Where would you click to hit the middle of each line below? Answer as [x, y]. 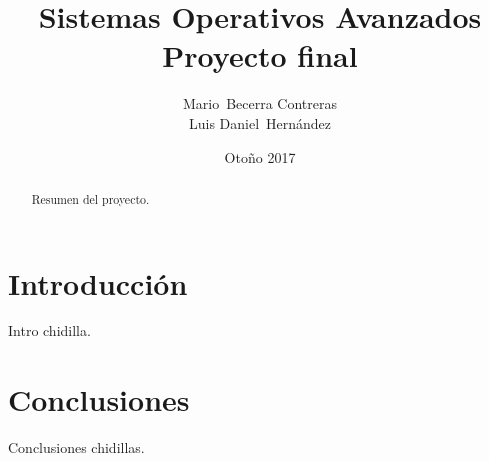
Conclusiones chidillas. [76, 447]
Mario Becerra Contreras [260, 103]
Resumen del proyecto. [90, 198]
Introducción [98, 282]
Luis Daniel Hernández [260, 122]
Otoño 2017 [260, 156]
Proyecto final [260, 55]
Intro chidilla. [49, 330]
